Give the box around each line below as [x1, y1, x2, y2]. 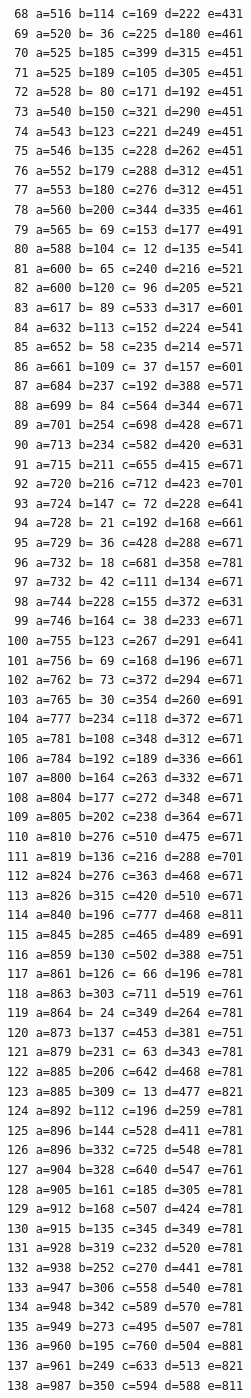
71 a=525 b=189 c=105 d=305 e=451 [14, 65, 244, 80]
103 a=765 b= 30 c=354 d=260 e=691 [7, 692, 244, 707]
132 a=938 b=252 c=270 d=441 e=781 [7, 1261, 244, 1275]
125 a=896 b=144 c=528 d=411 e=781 [7, 1123, 244, 1138]
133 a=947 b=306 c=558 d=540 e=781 [7, 1280, 244, 1295]
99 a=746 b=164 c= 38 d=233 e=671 [14, 614, 244, 629]
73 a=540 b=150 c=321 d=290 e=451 [14, 104, 244, 119]
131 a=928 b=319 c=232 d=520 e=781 [7, 1241, 244, 1256]
